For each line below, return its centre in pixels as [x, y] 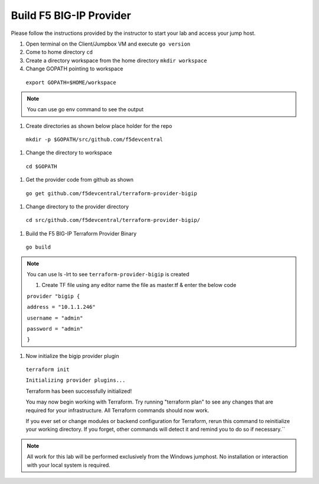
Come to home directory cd [59, 52]
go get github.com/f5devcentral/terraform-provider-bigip [111, 193]
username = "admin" [55, 318]
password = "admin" [55, 329]
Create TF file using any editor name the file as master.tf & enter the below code [139, 285]
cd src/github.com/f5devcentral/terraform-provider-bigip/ [113, 220]
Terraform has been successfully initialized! [79, 391]
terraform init [48, 370]
